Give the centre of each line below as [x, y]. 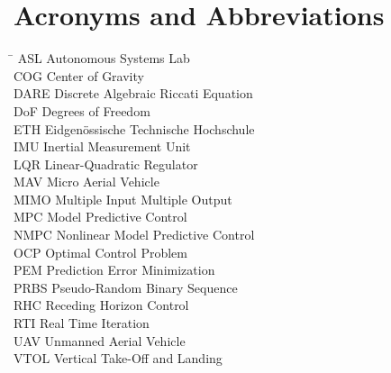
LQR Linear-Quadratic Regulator [106, 164]
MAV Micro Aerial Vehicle [86, 182]
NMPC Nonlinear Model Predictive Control [134, 235]
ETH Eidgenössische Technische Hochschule [134, 128]
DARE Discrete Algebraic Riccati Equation [133, 93]
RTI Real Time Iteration [82, 323]
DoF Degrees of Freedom [82, 110]
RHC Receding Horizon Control [101, 305]
